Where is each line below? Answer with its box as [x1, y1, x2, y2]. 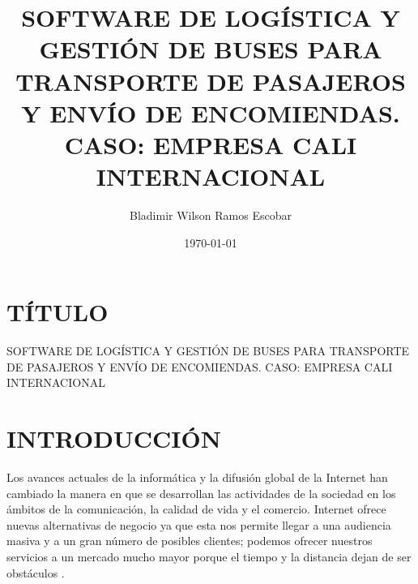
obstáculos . [6, 564, 65, 581]
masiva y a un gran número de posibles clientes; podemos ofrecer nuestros [6, 532, 373, 549]
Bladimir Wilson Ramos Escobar [129, 207, 292, 224]
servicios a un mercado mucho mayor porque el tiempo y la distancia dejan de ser [6, 548, 412, 565]
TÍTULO [6, 295, 109, 328]
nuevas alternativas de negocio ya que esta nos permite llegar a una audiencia [6, 516, 391, 533]
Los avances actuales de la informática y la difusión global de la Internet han [6, 469, 388, 486]
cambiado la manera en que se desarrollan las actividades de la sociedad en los [6, 484, 396, 501]
